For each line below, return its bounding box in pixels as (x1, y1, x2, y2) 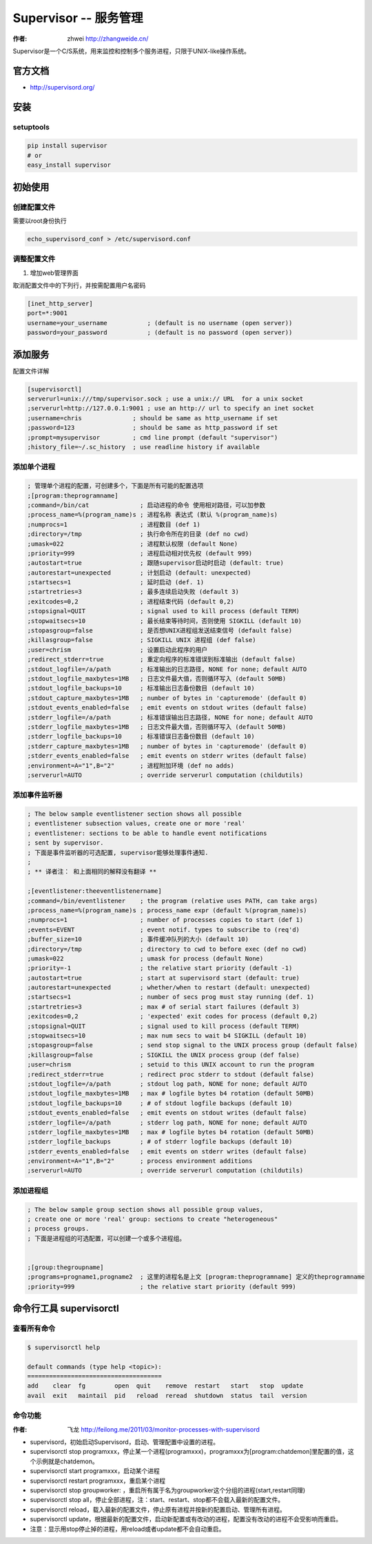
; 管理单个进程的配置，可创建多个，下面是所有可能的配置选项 (27, 482, 204, 490)
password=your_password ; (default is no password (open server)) (27, 329, 293, 337)
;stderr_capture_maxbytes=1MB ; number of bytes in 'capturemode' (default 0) (27, 742, 307, 750)
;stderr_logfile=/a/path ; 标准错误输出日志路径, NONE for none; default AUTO (27, 713, 313, 721)
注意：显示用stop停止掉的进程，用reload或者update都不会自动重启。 (30, 1525, 225, 1533)
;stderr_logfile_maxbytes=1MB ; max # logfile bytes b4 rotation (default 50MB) (27, 1128, 315, 1136)
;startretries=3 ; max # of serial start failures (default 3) (27, 1002, 300, 1011)
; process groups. (27, 1225, 90, 1233)
